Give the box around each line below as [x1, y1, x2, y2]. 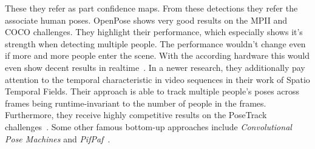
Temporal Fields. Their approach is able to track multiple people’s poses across [5, 85, 300, 98]
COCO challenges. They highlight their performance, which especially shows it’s [5, 25, 303, 38]
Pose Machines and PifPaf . [5, 132, 110, 145]
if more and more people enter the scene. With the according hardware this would [5, 49, 310, 62]
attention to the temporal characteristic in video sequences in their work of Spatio [5, 73, 310, 85]
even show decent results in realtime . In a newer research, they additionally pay [5, 61, 305, 73]
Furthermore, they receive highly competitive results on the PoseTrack [5, 108, 267, 121]
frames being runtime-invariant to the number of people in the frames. [5, 96, 266, 109]
